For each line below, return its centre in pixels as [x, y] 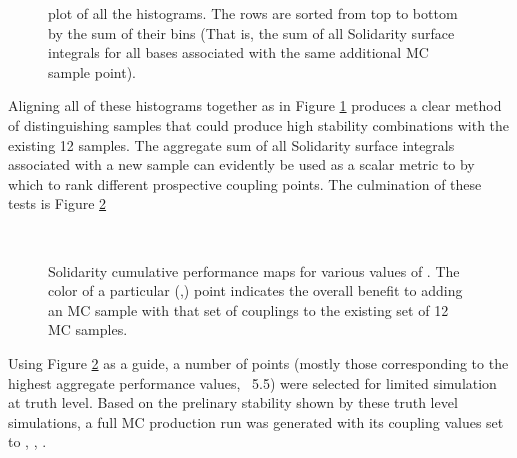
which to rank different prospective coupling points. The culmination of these [245, 183]
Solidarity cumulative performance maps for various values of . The [254, 270]
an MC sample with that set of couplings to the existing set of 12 [248, 309]
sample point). [92, 71]
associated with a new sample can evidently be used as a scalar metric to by [241, 164]
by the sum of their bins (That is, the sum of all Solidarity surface [251, 32]
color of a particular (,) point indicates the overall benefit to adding [255, 290]
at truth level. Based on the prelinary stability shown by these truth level [233, 402]
